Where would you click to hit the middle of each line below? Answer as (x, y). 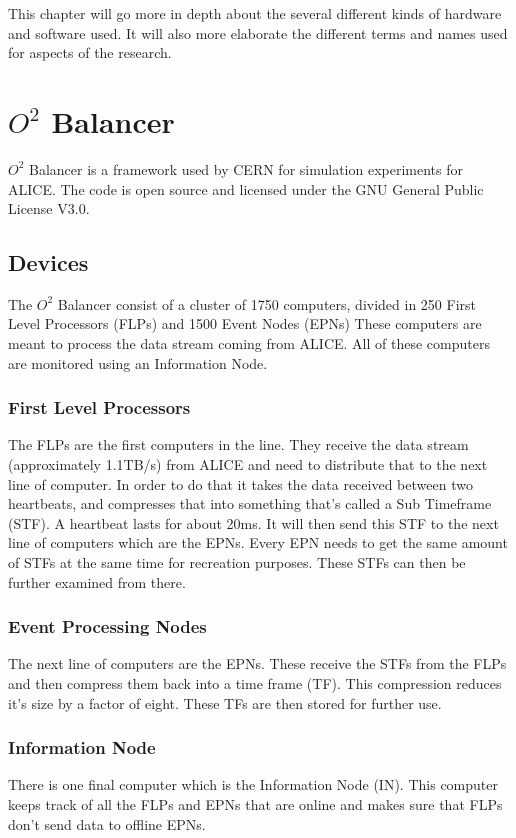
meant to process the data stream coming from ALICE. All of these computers (249, 343)
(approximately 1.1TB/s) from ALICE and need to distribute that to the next (248, 464)
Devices (48, 262)
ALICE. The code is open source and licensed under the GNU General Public (246, 188)
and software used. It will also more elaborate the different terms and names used (258, 32)
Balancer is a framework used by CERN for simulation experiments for (246, 168)
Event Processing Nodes (107, 626)
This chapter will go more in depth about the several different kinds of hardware (255, 13)
